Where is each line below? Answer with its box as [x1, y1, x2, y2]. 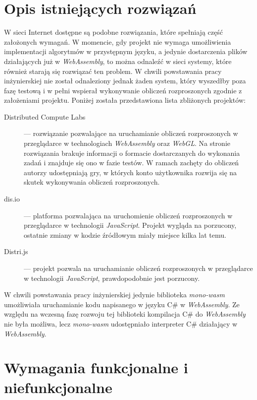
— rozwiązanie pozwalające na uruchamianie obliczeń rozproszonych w [24, 128, 238, 138]
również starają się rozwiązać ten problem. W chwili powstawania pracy [4, 66, 222, 76]
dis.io [4, 194, 20, 204]
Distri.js [4, 246, 28, 257]
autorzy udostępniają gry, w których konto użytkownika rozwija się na [24, 167, 237, 177]
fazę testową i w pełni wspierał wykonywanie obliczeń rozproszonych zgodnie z [4, 85, 242, 95]
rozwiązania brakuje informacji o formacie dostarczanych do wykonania [24, 147, 240, 158]
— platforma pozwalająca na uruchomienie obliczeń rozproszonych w [24, 210, 233, 220]
